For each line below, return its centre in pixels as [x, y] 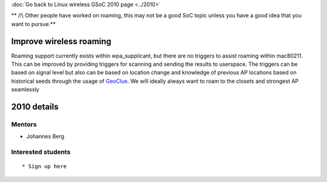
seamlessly [25, 89]
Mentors [24, 125]
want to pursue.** [33, 24]
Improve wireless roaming [61, 41]
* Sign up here [45, 167]
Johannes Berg [45, 137]
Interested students [41, 152]
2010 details [35, 107]
